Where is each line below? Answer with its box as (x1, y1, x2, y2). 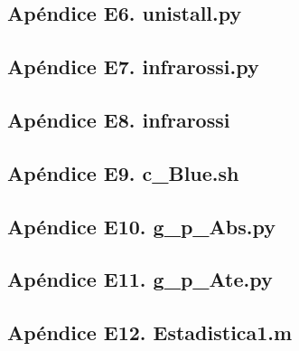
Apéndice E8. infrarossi (7, 105, 230, 133)
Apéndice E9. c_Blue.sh (7, 158, 239, 186)
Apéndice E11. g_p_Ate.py (7, 265, 273, 293)
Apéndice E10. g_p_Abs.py (7, 212, 276, 240)
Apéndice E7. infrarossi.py (7, 52, 259, 81)
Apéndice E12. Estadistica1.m (7, 318, 293, 346)
